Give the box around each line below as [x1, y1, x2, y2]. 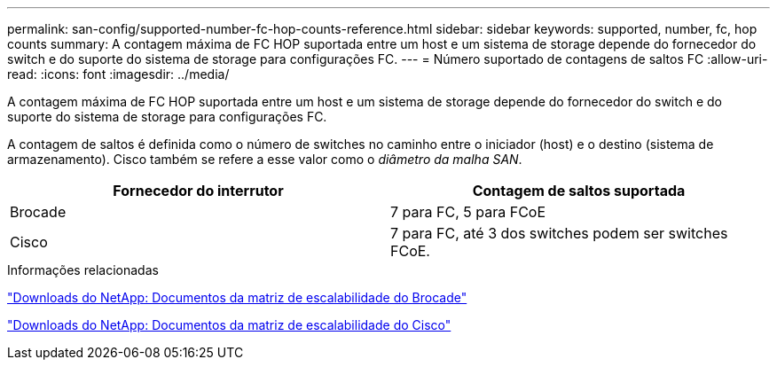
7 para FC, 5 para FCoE [390, 203, 546, 221]
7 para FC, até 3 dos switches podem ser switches [390, 224, 728, 242]
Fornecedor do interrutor [113, 182, 284, 199]
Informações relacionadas [7, 262, 159, 277]
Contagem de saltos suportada [472, 182, 686, 199]
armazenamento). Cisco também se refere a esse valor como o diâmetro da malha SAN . [7, 152, 522, 167]
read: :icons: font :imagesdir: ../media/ [7, 66, 230, 82]
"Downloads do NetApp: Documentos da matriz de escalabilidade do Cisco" [7, 317, 451, 332]
